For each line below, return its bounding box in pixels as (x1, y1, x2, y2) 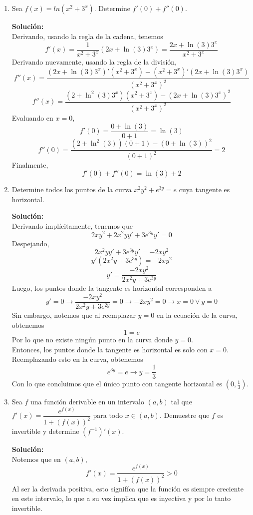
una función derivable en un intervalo (30, 396, 145, 407)
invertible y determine (11, 426, 79, 436)
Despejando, (11, 238, 49, 248)
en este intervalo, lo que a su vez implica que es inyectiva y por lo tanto (11, 493, 231, 503)
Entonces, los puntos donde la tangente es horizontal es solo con (11, 344, 208, 354)
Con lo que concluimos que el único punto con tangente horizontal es (11, 378, 223, 389)
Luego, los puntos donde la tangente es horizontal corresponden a (11, 283, 212, 293)
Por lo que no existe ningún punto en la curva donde (11, 334, 173, 345)
